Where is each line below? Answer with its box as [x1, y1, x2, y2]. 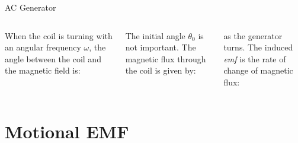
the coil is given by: [125, 64, 196, 77]
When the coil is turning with [5, 29, 113, 42]
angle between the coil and [5, 52, 101, 65]
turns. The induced [223, 41, 293, 53]
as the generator [223, 29, 283, 42]
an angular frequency [5, 41, 81, 53]
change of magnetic [223, 64, 293, 77]
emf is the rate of [223, 52, 286, 65]
